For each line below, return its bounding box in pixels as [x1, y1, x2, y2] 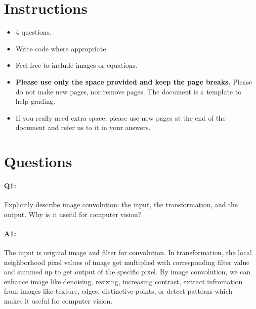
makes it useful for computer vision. [4, 296, 113, 306]
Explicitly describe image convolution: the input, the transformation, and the [4, 199, 238, 210]
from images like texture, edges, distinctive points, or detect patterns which [4, 286, 233, 296]
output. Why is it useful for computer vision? [4, 209, 141, 219]
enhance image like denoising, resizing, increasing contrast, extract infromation [4, 276, 243, 286]
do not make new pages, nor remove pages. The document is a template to [15, 86, 242, 96]
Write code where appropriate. [15, 43, 108, 53]
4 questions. [15, 27, 51, 37]
